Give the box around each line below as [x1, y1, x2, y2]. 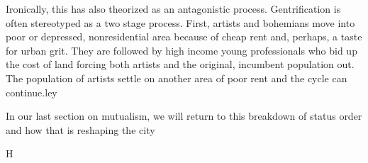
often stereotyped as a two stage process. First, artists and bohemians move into [6, 15, 355, 30]
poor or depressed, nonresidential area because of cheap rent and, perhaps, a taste [6, 29, 362, 44]
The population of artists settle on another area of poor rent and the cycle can [6, 70, 347, 85]
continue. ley [6, 84, 57, 99]
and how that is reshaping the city [6, 122, 155, 137]
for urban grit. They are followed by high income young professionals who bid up [6, 43, 357, 57]
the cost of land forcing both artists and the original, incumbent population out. [6, 57, 355, 72]
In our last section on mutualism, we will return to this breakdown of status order [6, 108, 362, 123]
